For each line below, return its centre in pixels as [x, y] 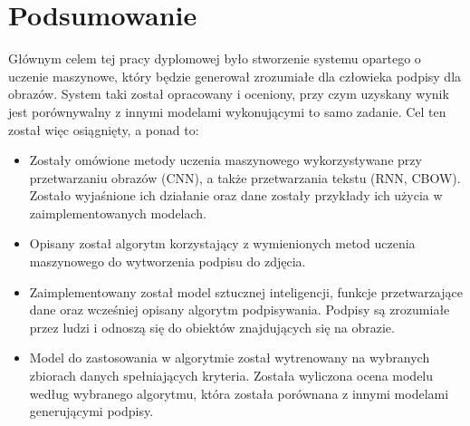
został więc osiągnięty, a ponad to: [104, 129]
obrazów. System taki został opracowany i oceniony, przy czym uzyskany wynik [229, 94]
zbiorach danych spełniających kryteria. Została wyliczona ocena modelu [231, 376]
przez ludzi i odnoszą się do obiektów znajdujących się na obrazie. [212, 327]
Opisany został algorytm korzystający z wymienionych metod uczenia [222, 243]
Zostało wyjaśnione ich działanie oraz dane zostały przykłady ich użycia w [236, 195]
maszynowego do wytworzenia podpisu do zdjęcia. [168, 261]
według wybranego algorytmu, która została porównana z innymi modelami [239, 393]
